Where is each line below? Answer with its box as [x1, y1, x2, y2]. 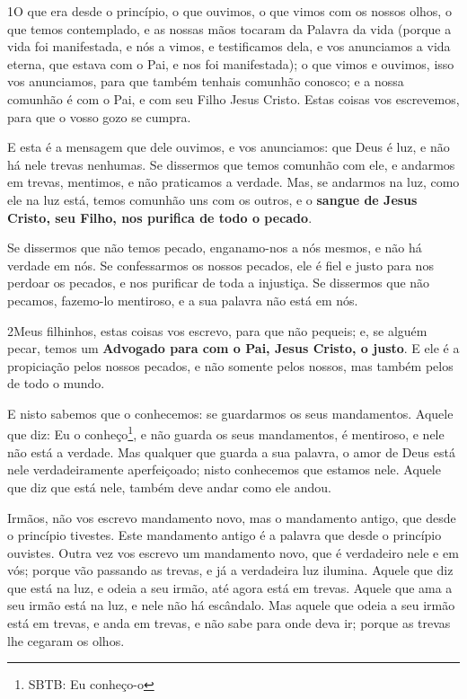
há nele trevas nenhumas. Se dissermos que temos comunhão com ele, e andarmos [7, 155, 455, 173]
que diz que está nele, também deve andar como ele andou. [7, 477, 331, 496]
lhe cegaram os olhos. [7, 631, 125, 650]
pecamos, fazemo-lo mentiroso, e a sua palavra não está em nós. [7, 290, 358, 309]
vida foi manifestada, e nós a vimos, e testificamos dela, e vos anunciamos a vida [7, 37, 451, 56]
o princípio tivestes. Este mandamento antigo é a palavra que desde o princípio [7, 526, 442, 544]
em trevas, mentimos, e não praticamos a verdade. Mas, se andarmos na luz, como [7, 173, 460, 191]
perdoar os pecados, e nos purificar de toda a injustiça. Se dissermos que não [7, 273, 430, 292]
